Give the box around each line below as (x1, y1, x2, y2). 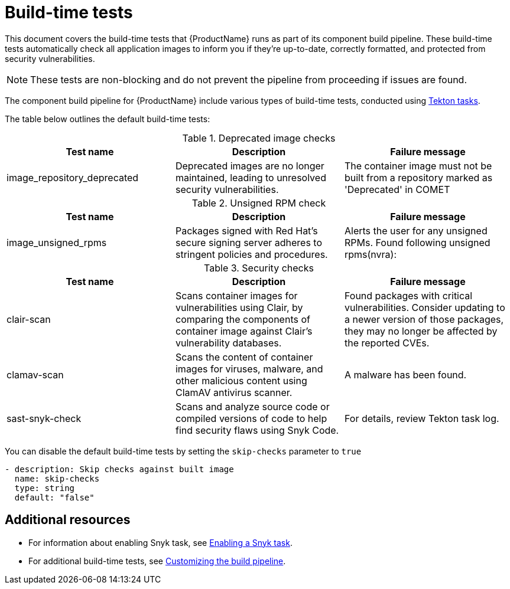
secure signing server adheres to (175, 236, 323, 248)
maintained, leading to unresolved (175, 171, 326, 184)
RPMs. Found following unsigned (344, 236, 490, 248)
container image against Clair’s (175, 325, 313, 337)
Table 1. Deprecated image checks (182, 132, 336, 144)
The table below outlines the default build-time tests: (5, 113, 210, 124)
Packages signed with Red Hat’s (175, 224, 318, 237)
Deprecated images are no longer (175, 159, 324, 172)
